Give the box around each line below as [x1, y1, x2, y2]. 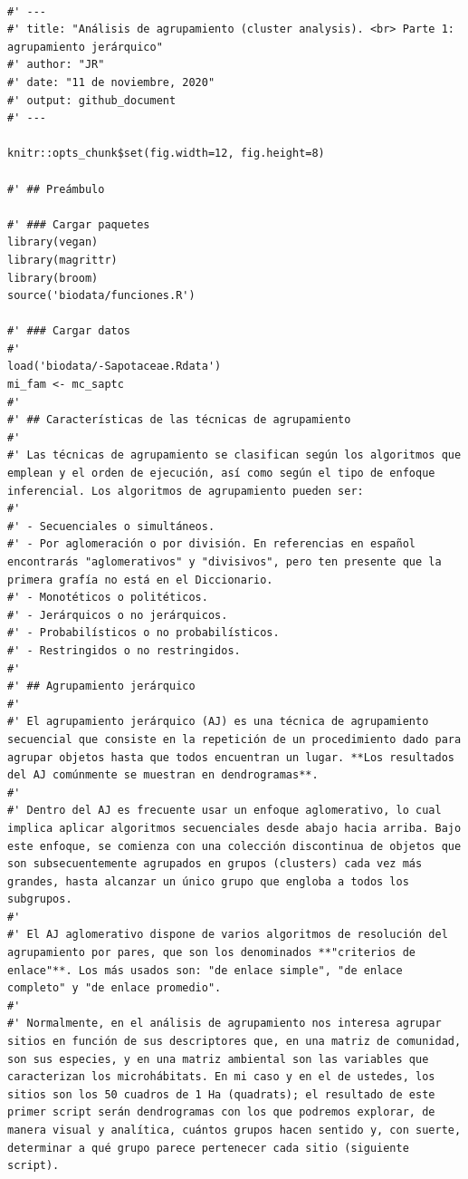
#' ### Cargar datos [7, 324, 131, 338]
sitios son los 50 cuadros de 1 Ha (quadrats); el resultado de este [7, 1087, 435, 1101]
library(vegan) [7, 236, 99, 249]
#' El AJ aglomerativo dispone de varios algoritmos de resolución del [7, 928, 448, 942]
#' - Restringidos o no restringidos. [7, 643, 241, 657]
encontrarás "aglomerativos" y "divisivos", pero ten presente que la [7, 556, 442, 568]
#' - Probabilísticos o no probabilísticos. [7, 626, 280, 640]
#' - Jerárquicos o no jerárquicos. [7, 608, 228, 622]
